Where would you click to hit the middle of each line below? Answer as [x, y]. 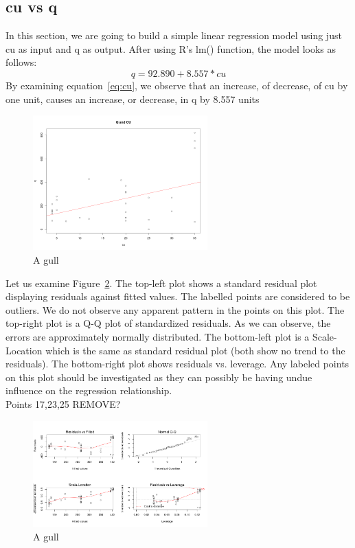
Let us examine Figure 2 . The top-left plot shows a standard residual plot [161, 283]
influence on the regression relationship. [89, 390]
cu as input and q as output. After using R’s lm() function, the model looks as [171, 48]
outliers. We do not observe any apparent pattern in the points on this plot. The [175, 309]
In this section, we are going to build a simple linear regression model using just [174, 35]
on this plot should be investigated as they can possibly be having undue [159, 377]
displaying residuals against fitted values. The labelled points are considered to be [178, 296]
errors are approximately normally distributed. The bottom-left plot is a [158, 337]
